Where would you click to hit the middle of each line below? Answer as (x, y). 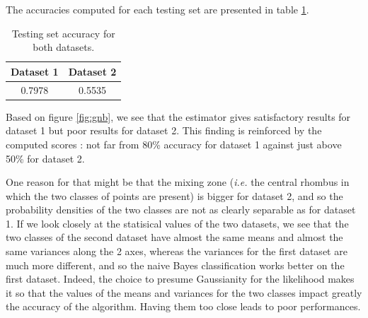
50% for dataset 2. (45, 158)
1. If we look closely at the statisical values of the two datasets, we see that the (177, 223)
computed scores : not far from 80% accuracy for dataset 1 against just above (174, 144)
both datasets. (64, 47)
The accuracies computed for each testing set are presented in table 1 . (157, 9)
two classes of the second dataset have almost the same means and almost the (174, 237)
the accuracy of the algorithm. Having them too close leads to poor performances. (183, 306)
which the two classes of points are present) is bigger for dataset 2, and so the (174, 195)
